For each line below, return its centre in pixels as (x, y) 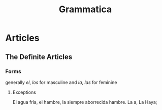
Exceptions (24, 92)
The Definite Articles (39, 57)
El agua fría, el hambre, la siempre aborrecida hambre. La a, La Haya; (85, 102)
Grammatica (85, 9)
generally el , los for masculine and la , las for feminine (61, 82)
